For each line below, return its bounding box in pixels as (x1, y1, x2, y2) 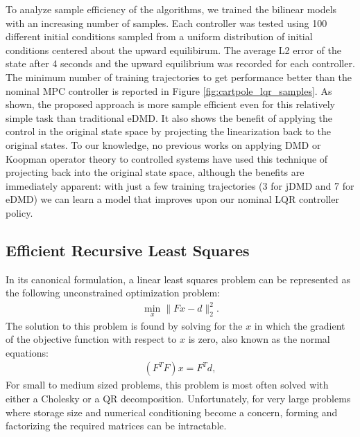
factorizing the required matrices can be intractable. (6, 418, 227, 433)
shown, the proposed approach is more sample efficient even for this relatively (6, 97, 335, 112)
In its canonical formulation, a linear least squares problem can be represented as (6, 271, 350, 286)
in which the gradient (254, 318, 345, 332)
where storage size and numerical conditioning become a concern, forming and (6, 404, 338, 419)
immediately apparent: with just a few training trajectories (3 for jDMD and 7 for (6, 178, 354, 193)
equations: (6, 345, 49, 359)
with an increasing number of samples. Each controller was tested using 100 (6, 15, 327, 30)
